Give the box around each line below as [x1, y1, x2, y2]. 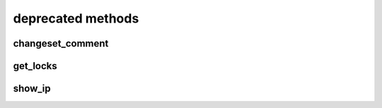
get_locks [13, 60, 58, 72]
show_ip [13, 83, 51, 95]
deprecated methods [13, 11, 139, 26]
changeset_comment [13, 37, 109, 49]
